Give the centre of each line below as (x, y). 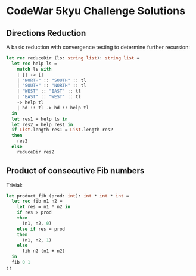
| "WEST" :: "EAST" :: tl (49, 91)
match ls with (34, 69)
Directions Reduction (46, 33)
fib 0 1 (21, 262)
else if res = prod (41, 229)
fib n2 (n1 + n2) (43, 251)
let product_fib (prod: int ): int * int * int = (68, 196)
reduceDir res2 (36, 152)
